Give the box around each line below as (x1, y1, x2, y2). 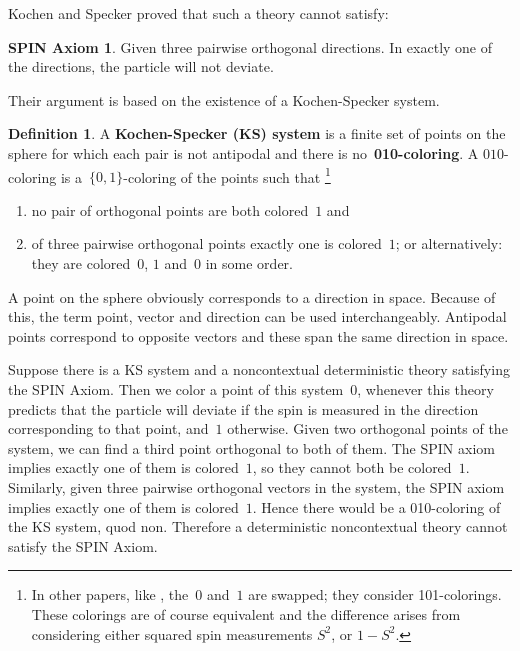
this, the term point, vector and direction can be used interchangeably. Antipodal (8, 306, 507, 327)
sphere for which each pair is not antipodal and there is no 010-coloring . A (8, 142, 479, 163)
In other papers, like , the (31, 584, 189, 605)
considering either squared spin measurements (31, 623, 313, 644)
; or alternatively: (395, 233, 503, 254)
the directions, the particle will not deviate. (8, 56, 274, 77)
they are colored (31, 253, 131, 273)
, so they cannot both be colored (252, 457, 452, 478)
